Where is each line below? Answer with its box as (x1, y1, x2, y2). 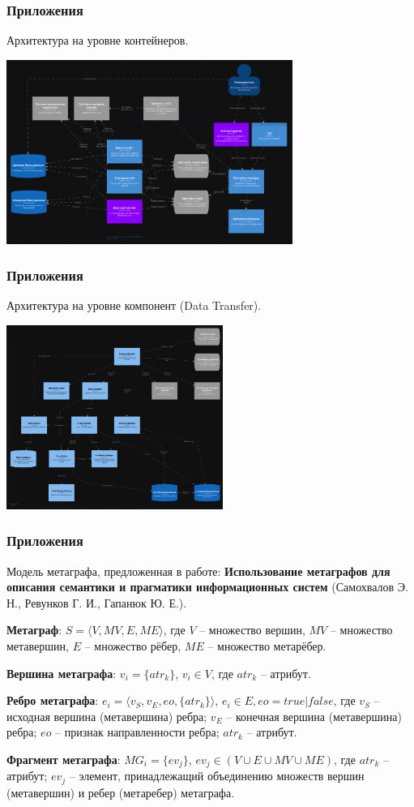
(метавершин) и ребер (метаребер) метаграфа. (6, 783, 235, 801)
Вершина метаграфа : (6, 664, 117, 681)
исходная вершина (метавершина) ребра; (6, 707, 207, 724)
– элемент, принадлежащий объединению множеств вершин (69, 767, 365, 784)
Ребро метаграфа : (6, 692, 99, 709)
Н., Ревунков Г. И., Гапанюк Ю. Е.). (6, 594, 187, 611)
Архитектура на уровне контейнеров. (6, 32, 189, 49)
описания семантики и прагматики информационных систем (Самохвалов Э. (6, 578, 408, 595)
